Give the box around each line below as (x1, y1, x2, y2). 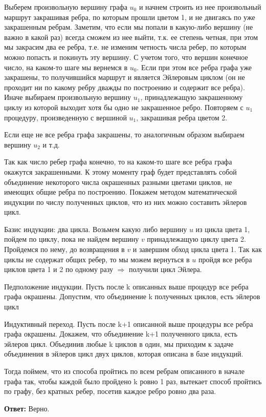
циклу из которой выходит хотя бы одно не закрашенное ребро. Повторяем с (4, 101, 243, 112)
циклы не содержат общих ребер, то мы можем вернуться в (4, 254, 190, 264)
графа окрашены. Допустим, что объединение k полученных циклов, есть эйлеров (4, 291, 260, 302)
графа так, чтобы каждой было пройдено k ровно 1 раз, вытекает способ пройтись (4, 376, 262, 386)
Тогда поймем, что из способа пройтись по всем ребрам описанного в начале (4, 366, 245, 376)
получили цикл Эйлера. (129, 264, 202, 275)
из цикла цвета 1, (195, 223, 250, 234)
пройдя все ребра (198, 254, 252, 264)
